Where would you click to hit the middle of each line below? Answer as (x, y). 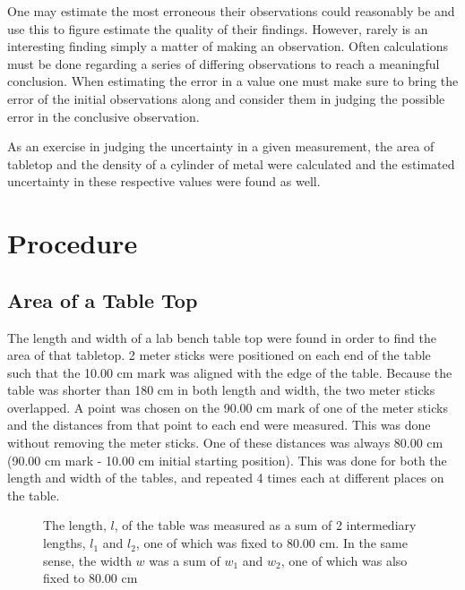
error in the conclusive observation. (103, 116)
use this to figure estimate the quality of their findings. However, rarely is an (218, 28)
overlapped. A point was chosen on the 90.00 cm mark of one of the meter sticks (228, 407)
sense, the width (87, 560)
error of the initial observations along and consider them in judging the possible (226, 98)
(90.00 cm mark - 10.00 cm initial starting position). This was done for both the (227, 460)
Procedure (73, 243)
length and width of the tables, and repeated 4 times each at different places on (226, 478)
